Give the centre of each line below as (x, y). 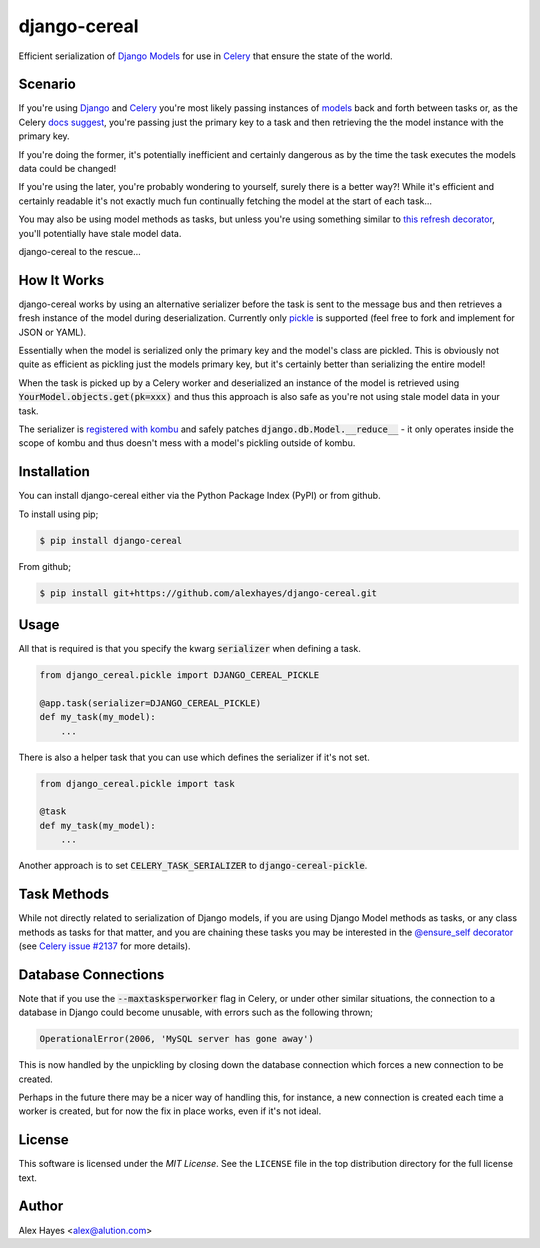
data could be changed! (67, 169)
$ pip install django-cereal (111, 540)
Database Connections (91, 974)
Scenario (47, 84)
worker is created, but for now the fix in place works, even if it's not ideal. (170, 1111)
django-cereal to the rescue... (80, 251)
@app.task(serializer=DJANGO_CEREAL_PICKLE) (150, 703)
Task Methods (64, 894)
